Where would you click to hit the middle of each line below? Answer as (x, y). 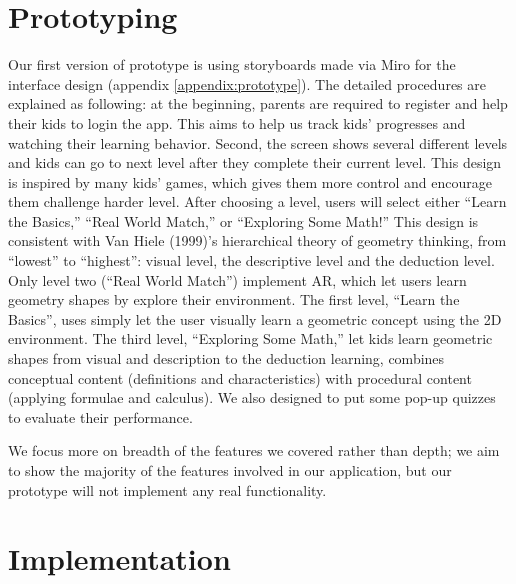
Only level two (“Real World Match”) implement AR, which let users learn (237, 279)
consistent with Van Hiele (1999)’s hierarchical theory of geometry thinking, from (257, 240)
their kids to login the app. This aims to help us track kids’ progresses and (237, 122)
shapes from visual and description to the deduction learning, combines (226, 358)
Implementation (119, 558)
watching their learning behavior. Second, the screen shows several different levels (258, 142)
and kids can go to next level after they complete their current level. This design (255, 162)
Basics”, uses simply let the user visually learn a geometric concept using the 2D (255, 318)
